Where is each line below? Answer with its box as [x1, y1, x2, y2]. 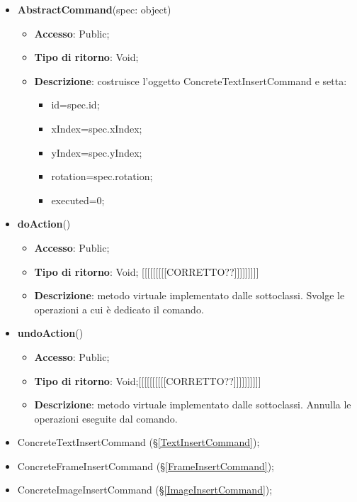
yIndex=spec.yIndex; [51, 145, 142, 160]
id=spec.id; [51, 97, 100, 112]
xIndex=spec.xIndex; [51, 121, 142, 135]
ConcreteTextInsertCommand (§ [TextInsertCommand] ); [17, 435, 260, 450]
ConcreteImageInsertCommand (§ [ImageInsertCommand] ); [17, 482, 273, 497]
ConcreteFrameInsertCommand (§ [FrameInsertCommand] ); [17, 458, 274, 473]
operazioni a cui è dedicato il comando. [34, 301, 204, 316]
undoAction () [17, 325, 84, 340]
